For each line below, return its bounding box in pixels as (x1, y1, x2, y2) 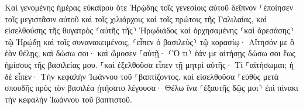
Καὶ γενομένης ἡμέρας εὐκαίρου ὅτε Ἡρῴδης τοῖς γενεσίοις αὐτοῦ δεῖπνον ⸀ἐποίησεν (5, 1, 294, 13)
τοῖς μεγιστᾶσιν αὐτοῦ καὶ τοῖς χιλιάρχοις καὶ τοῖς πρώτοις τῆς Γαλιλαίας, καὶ (5, 12, 267, 25)
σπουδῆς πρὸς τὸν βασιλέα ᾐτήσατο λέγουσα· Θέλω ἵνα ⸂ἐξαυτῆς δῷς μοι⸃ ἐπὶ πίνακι (5, 81, 298, 94)
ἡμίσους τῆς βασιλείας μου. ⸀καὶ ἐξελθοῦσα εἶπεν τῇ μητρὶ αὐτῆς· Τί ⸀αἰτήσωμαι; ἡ (5, 58, 294, 70)
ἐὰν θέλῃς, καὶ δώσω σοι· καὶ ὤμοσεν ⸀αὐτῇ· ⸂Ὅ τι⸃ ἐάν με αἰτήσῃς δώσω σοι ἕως (5, 47, 295, 59)
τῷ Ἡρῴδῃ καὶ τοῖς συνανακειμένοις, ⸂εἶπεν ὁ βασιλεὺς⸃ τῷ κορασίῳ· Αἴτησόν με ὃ (5, 35, 294, 47)
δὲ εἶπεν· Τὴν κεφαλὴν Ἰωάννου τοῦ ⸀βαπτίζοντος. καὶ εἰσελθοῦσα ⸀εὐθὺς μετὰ (5, 70, 279, 82)
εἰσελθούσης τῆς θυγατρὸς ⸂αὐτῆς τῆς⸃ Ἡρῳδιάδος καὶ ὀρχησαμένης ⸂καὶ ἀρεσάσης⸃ (5, 24, 294, 36)
